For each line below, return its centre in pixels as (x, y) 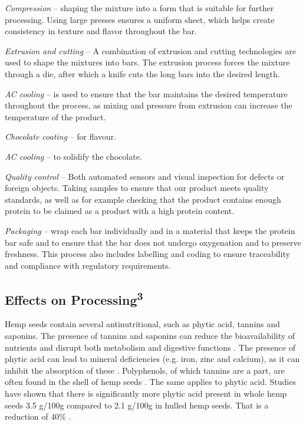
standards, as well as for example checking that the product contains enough (143, 199)
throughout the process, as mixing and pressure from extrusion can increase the (149, 105)
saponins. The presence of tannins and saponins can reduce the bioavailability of (150, 336)
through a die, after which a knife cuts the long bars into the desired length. (142, 73)
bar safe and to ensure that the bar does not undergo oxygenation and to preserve (153, 242)
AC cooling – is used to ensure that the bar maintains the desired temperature (146, 93)
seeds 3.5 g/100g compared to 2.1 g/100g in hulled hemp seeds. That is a (137, 405)
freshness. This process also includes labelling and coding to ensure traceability (147, 254)
